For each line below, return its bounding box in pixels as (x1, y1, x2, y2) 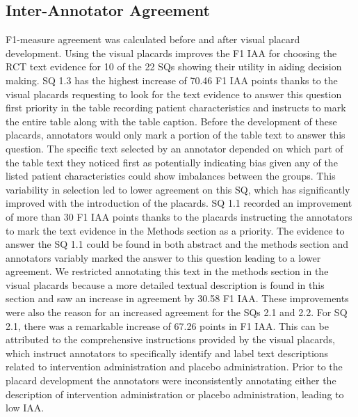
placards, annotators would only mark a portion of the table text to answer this (6, 127, 345, 142)
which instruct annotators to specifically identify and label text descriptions (6, 345, 329, 360)
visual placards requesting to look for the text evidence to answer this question (6, 86, 342, 101)
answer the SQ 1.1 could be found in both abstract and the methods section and (6, 237, 349, 251)
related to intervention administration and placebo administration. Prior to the (6, 359, 343, 374)
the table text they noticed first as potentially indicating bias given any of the (6, 155, 338, 169)
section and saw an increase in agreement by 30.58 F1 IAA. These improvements (6, 291, 349, 306)
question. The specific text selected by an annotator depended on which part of (6, 141, 343, 155)
